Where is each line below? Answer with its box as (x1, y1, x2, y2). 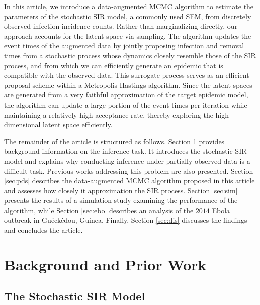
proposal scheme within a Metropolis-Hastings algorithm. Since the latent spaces (4, 79, 252, 90)
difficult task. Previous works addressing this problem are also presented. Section (4, 165, 253, 176)
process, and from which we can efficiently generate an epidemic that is (4, 60, 223, 70)
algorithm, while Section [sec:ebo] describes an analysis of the (4, 205, 194, 215)
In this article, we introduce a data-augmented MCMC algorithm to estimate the (4, 1, 254, 11)
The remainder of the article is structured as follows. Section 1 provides (4, 136, 225, 146)
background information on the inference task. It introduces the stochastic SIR (4, 146, 247, 156)
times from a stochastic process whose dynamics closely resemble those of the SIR (4, 50, 256, 60)
